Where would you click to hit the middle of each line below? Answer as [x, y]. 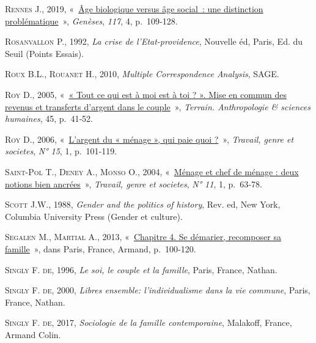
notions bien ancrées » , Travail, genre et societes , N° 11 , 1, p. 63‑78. [134, 183]
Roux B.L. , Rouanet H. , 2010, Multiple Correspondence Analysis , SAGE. [142, 74]
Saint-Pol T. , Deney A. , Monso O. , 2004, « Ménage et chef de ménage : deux [152, 171]
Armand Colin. [33, 334]
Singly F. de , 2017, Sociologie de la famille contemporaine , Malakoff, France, [149, 322]
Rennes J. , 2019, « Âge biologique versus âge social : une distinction [134, 9]
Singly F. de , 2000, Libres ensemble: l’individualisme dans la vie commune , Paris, [158, 290]
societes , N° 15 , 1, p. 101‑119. [61, 151]
